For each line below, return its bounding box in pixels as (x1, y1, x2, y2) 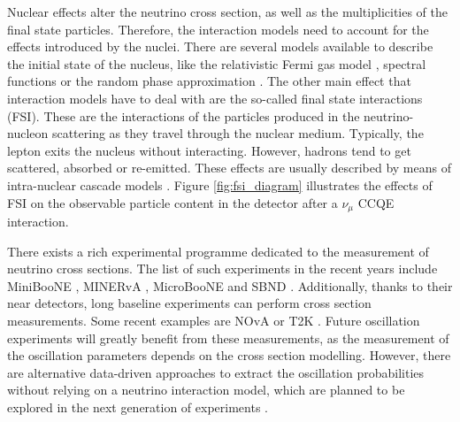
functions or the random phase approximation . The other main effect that (7, 72, 411, 90)
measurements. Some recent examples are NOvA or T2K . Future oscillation (7, 311, 420, 329)
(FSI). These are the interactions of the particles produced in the (7, 106, 360, 125)
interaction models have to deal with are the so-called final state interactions (7, 88, 423, 107)
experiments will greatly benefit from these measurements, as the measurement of (7, 328, 449, 347)
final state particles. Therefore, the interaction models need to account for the (7, 19, 429, 38)
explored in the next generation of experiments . (7, 397, 268, 416)
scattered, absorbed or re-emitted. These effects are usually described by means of (7, 158, 451, 177)
